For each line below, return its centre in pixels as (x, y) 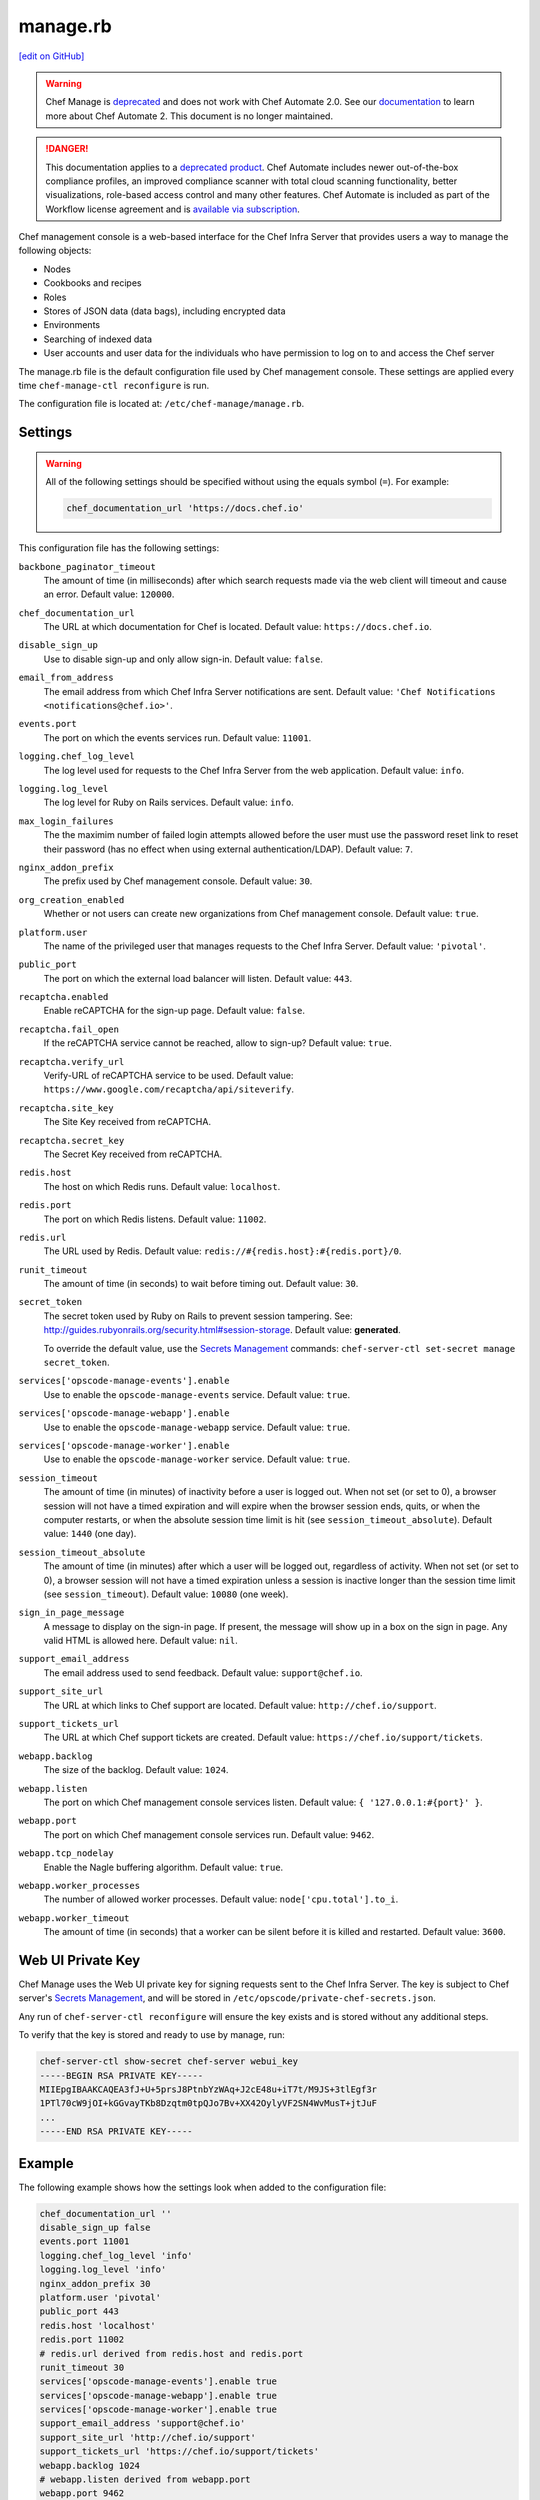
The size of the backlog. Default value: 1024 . (136, 1770)
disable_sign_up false (95, 2227)
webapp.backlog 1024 (89, 2465)
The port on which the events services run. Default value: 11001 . (177, 737)
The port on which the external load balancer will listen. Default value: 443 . (198, 978)
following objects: (55, 251)
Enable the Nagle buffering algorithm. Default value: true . (163, 1867)
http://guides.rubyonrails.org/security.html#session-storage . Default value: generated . (222, 1330)
